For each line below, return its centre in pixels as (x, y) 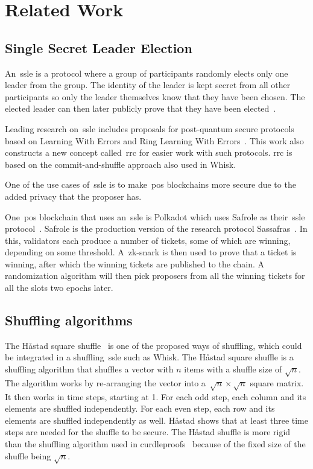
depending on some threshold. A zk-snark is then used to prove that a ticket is (151, 252)
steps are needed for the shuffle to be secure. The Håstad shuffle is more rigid (148, 432)
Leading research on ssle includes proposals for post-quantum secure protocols (150, 128)
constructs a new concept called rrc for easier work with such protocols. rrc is (149, 152)
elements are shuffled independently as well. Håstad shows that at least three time (156, 420)
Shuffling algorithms (69, 320)
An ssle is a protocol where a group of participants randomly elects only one (147, 73)
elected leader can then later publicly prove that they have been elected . (141, 108)
